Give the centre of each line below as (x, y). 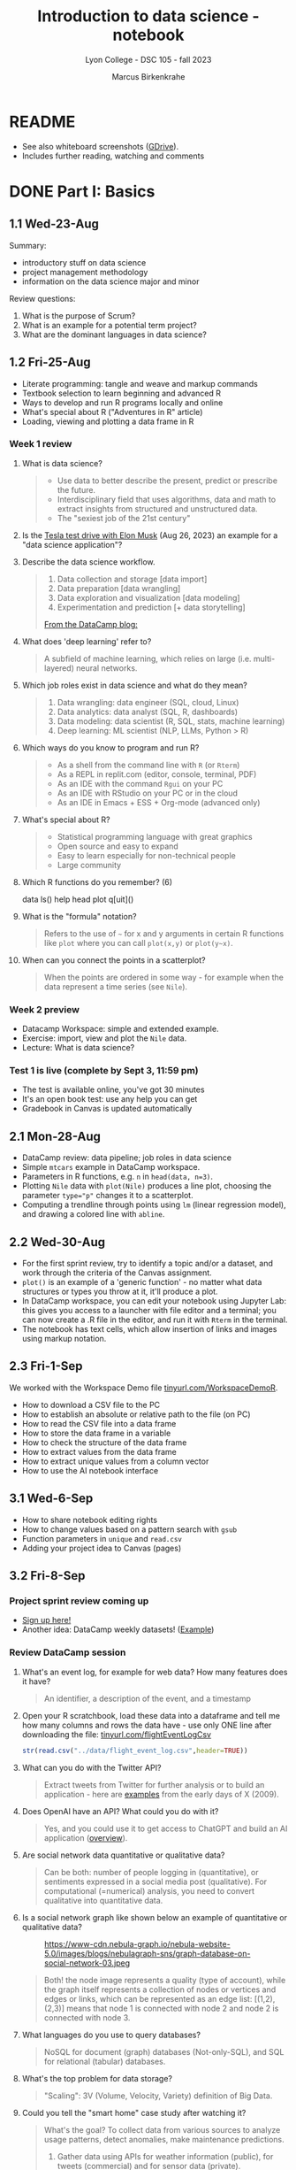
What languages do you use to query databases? (111, 2035)
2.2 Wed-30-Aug (57, 1242)
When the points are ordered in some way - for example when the (164, 977)
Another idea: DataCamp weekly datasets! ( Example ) (118, 1629)
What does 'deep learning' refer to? (87, 641)
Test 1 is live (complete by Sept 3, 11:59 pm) (104, 1071)
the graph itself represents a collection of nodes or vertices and (160, 1989)
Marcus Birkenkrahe (148, 76)
